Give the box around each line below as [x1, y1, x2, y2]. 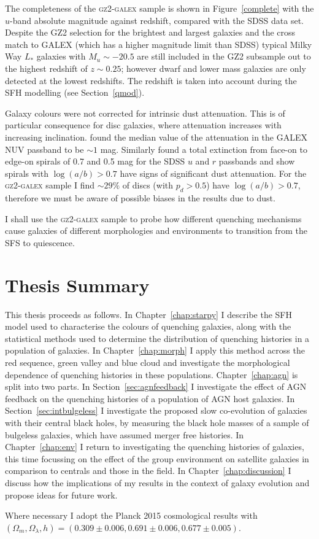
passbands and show [218, 155, 295, 168]
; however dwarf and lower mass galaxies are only [121, 61, 306, 74]
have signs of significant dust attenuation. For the [120, 166, 307, 179]
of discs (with [122, 179, 174, 192]
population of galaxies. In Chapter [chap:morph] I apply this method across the [5, 344, 305, 357]
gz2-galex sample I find [5, 179, 95, 192]
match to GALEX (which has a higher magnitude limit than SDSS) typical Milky [5, 37, 312, 50]
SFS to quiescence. [5, 236, 75, 249]
